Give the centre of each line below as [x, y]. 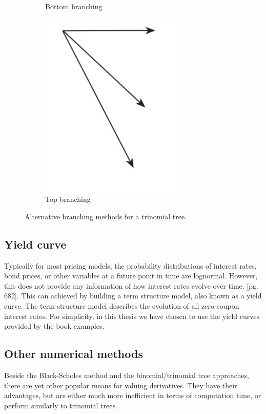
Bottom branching [74, 6]
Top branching [68, 199]
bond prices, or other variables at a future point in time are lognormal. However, [131, 276]
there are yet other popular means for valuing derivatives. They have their [121, 385]
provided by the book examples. [54, 326]
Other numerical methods [74, 354]
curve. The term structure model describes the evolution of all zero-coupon [122, 305]
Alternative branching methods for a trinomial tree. [106, 216]
